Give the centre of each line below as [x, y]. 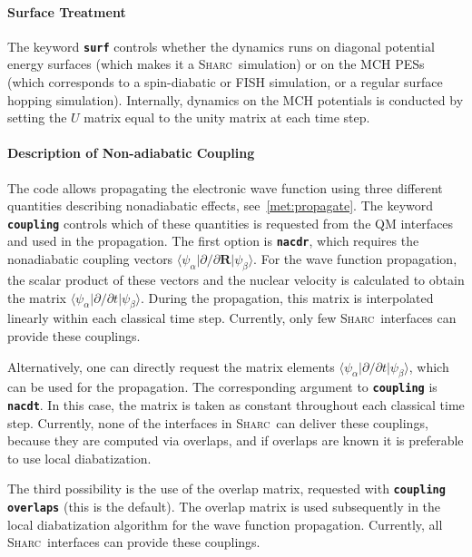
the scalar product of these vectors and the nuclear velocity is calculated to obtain [236, 279]
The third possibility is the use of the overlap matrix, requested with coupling [226, 489]
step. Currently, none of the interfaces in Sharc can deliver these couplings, [218, 422]
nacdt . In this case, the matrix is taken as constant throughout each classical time [236, 404]
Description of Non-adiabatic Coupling [131, 153]
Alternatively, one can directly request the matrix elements [171, 366]
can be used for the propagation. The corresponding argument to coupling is [222, 387]
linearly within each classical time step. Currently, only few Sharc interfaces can [232, 318]
